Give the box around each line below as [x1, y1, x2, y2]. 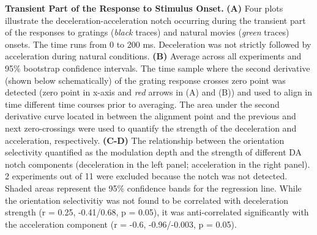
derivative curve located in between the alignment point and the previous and [5, 110, 296, 122]
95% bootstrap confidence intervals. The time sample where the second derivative [5, 61, 310, 74]
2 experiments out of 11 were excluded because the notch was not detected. [5, 170, 288, 182]
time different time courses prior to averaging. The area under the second [5, 97, 280, 110]
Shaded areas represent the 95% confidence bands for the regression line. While [5, 181, 302, 194]
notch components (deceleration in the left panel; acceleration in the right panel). [5, 157, 310, 170]
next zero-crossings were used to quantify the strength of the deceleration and [5, 121, 297, 134]
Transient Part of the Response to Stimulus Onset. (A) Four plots [5, 2, 283, 14]
